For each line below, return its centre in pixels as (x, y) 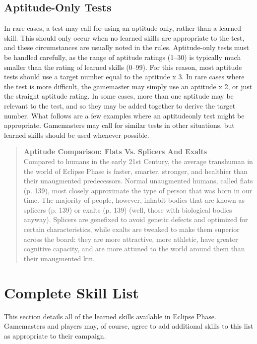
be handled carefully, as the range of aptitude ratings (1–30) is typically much (123, 57)
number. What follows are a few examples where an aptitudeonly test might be (124, 115)
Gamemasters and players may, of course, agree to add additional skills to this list (129, 326)
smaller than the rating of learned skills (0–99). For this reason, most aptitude (123, 67)
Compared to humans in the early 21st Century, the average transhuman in (138, 161)
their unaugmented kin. (59, 258)
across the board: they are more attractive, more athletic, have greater (131, 239)
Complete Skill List (71, 292)
